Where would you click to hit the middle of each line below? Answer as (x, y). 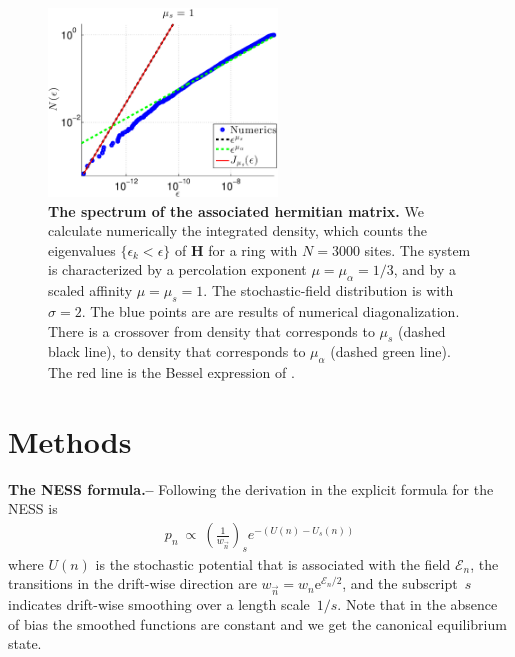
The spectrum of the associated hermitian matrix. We (236, 210)
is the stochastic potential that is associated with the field (273, 563)
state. (25, 643)
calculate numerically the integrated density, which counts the (238, 230)
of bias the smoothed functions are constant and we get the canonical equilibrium (257, 623)
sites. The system (417, 249)
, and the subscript (400, 583)
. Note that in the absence (417, 604)
